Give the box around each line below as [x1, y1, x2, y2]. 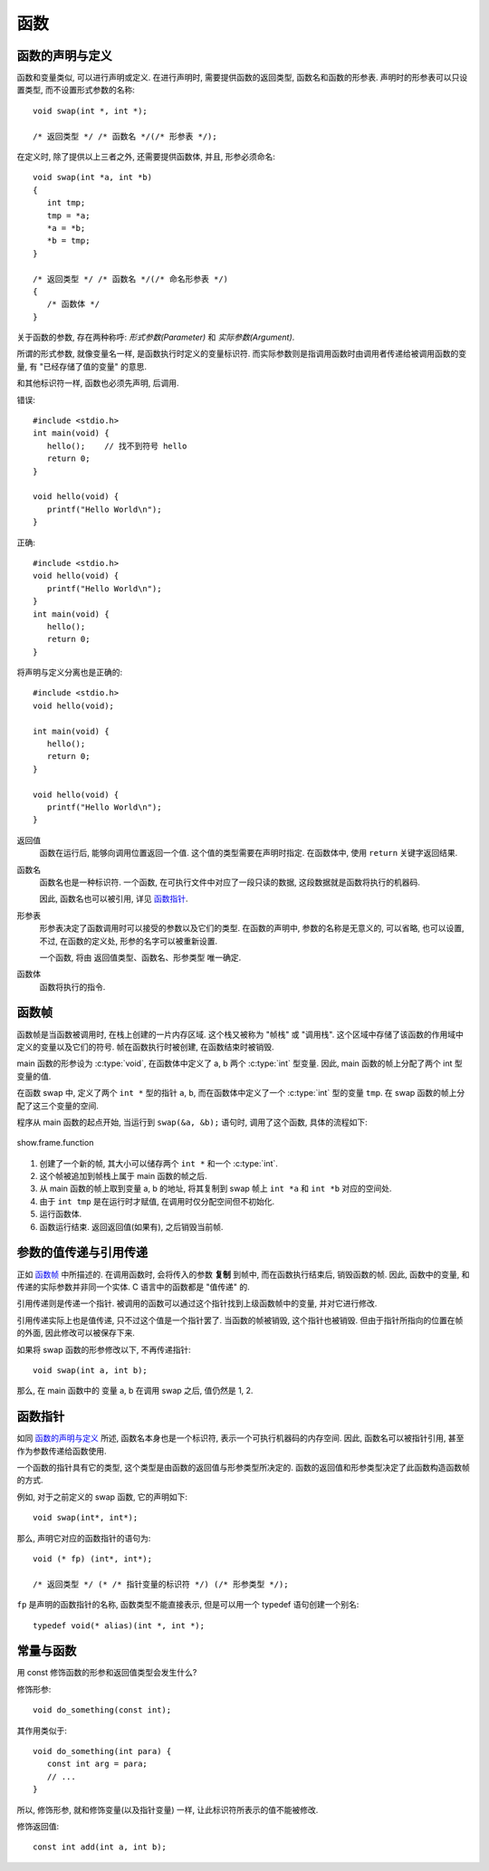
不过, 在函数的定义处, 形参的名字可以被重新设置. [39, 935, 217, 946]
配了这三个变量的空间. [16, 1100, 100, 1111]
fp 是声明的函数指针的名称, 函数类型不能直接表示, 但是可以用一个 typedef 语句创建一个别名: [16, 1599, 360, 1610]
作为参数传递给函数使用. [16, 1445, 108, 1456]
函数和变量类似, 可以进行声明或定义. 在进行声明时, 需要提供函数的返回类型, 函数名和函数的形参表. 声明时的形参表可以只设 [16, 72, 468, 83]
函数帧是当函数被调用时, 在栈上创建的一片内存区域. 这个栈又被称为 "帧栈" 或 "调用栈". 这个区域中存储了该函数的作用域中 [16, 1029, 464, 1040]
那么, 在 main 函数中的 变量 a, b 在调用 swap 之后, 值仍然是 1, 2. [16, 1386, 254, 1396]
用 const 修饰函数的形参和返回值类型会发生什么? [16, 1667, 197, 1678]
